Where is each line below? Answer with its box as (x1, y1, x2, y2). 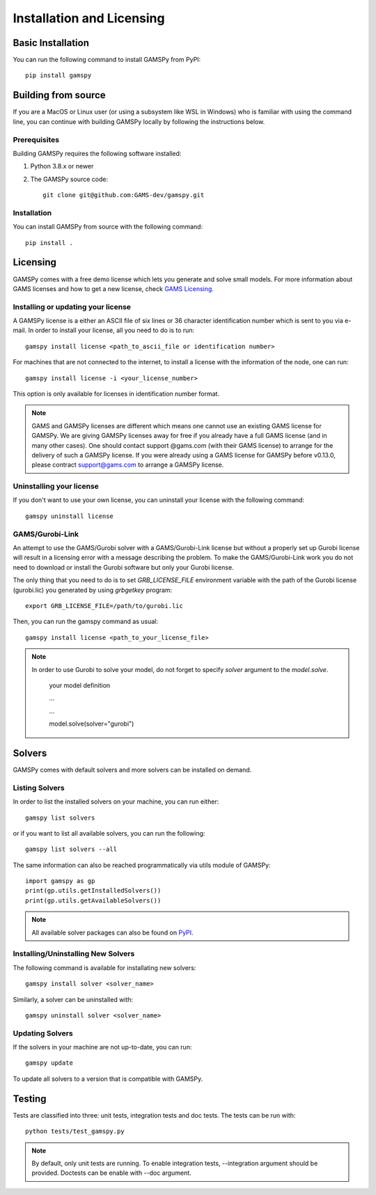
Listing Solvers (13, 783, 65, 792)
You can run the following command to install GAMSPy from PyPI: (13, 56, 201, 64)
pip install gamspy (25, 72, 92, 79)
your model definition (49, 681, 111, 689)
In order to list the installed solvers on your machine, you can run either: (13, 797, 219, 806)
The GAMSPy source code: (30, 175, 108, 183)
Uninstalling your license (13, 481, 99, 491)
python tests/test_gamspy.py (25, 1127, 125, 1135)
